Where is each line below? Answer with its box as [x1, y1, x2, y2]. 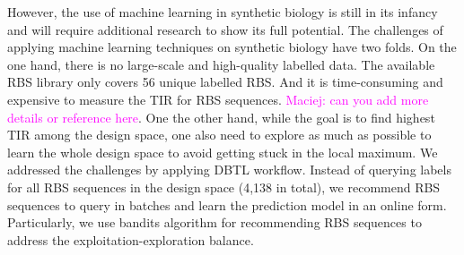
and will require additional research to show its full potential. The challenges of [7, 20, 443, 38]
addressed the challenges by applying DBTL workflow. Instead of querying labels [7, 160, 451, 179]
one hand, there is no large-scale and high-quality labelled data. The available [7, 55, 435, 73]
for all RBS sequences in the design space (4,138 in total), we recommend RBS [7, 177, 441, 196]
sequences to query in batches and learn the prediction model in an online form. [7, 195, 447, 214]
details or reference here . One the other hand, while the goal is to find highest [7, 107, 435, 126]
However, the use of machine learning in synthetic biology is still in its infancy [7, 3, 438, 21]
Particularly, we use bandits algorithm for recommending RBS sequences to [7, 213, 422, 232]
